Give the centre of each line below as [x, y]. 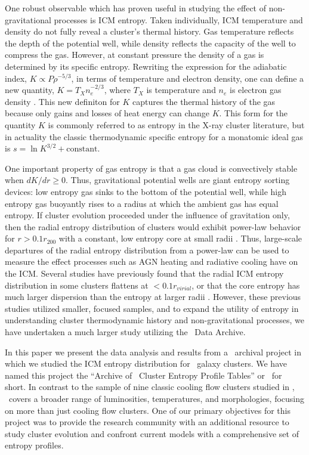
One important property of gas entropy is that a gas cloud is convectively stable [151, 168]
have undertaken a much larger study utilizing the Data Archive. [125, 332]
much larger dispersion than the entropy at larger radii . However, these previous [153, 297]
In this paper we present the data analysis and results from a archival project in [153, 352]
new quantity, [30, 90]
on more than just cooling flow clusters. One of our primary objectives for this [148, 410]
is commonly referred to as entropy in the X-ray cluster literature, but [176, 124]
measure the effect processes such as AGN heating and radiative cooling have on [152, 261]
